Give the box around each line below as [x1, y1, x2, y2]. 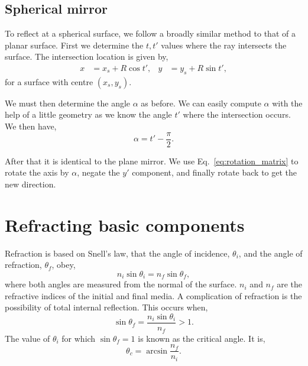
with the [272, 96, 303, 109]
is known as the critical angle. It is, [138, 332, 265, 344]
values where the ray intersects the [161, 38, 287, 51]
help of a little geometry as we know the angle [5, 108, 172, 121]
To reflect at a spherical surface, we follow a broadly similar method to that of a [5, 27, 296, 40]
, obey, [51, 258, 76, 271]
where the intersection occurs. [183, 108, 291, 121]
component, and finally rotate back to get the [132, 166, 297, 179]
